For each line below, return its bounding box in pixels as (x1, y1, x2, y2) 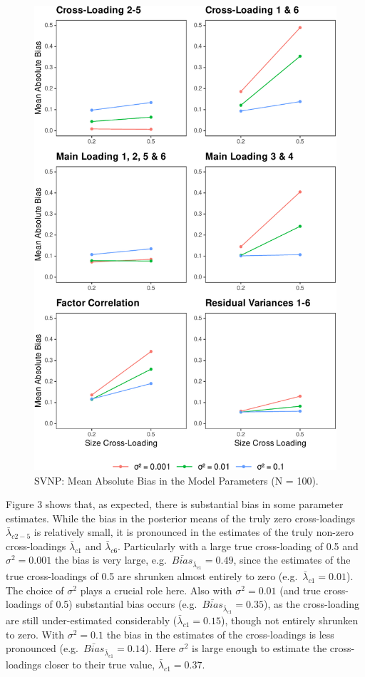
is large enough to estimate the (192, 641, 327, 656)
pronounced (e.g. (6, 641, 78, 656)
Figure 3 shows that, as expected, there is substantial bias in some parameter (6, 497, 344, 512)
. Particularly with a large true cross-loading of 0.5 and (118, 538, 359, 553)
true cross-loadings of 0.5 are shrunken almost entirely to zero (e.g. (6, 569, 298, 584)
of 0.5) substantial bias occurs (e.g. (44, 596, 197, 611)
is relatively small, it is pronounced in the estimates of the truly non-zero (34, 524, 354, 539)
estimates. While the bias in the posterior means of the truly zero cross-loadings (6, 510, 355, 525)
